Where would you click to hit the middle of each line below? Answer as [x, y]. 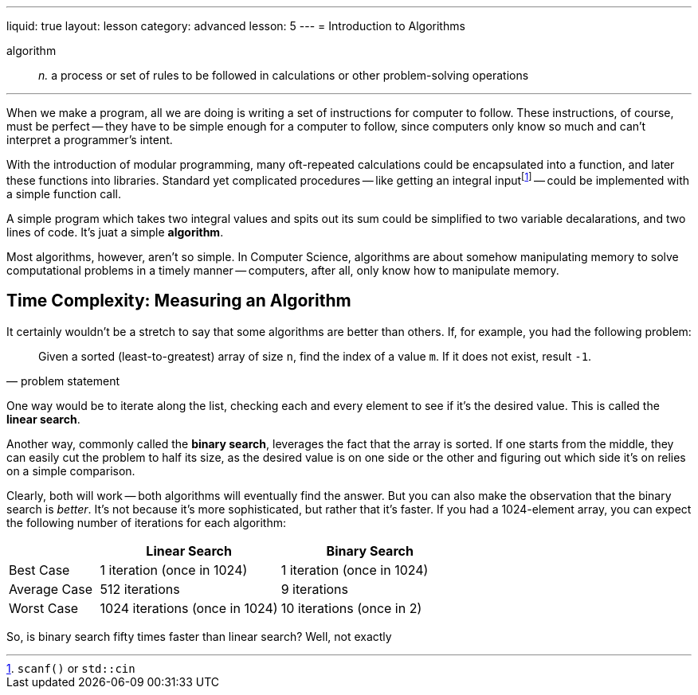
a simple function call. [64, 193]
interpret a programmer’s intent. [90, 140]
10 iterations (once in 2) [351, 608]
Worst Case [44, 608]
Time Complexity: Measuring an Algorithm [179, 301]
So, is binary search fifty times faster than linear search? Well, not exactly [199, 636]
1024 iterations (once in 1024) [189, 608]
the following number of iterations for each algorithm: [146, 522]
